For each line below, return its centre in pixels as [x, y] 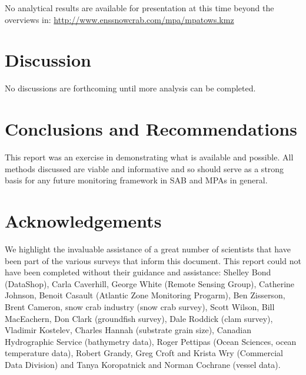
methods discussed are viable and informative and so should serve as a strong [144, 168]
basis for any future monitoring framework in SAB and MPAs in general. [136, 180]
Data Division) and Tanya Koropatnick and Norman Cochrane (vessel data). [143, 364]
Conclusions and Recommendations [151, 129]
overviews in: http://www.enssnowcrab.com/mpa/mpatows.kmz [119, 19]
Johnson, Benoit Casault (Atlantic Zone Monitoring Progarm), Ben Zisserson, [145, 295]
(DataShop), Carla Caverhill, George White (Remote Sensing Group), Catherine [150, 283]
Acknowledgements [83, 221]
